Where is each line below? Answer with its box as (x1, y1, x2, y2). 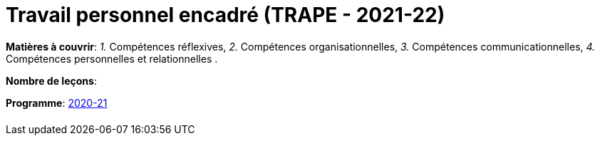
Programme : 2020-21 (6, 96, 108, 109)
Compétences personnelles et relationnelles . (6, 52, 218, 65)
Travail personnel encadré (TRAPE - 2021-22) (6, 3, 445, 27)
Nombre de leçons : (6, 74, 97, 87)
